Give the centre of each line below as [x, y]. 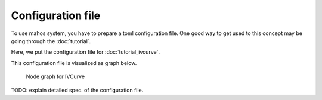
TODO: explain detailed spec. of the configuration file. [77, 90]
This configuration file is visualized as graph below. [74, 63]
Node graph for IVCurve [55, 76]
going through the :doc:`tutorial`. [51, 41]
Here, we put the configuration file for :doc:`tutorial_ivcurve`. [86, 52]
